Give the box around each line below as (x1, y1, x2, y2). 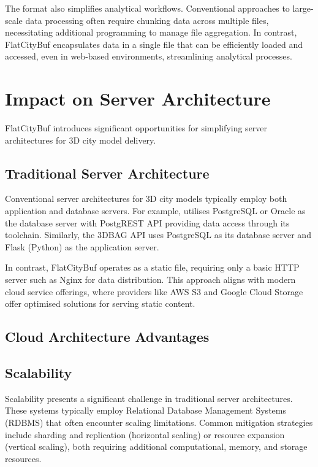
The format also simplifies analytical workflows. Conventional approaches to (5, 2, 290, 14)
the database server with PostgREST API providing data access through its (5, 216, 290, 229)
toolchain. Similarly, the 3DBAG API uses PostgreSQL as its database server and (5, 228, 311, 241)
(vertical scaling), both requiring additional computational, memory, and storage (5, 440, 308, 453)
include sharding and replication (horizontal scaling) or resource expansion (5, 428, 285, 441)
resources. (5, 452, 42, 465)
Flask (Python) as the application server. (5, 240, 159, 253)
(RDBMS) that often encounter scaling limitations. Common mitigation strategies (5, 416, 313, 428)
